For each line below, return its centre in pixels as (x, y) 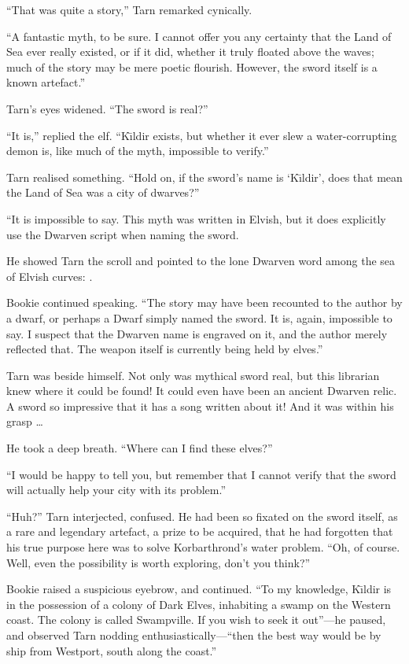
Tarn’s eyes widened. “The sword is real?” (107, 108)
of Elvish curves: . (50, 276)
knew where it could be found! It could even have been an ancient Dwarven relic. (202, 391)
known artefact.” (46, 82)
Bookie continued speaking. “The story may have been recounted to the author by (204, 302)
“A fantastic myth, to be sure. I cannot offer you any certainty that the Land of (199, 36)
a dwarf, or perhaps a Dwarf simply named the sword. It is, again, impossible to (199, 317)
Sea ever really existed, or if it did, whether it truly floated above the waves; (190, 52)
